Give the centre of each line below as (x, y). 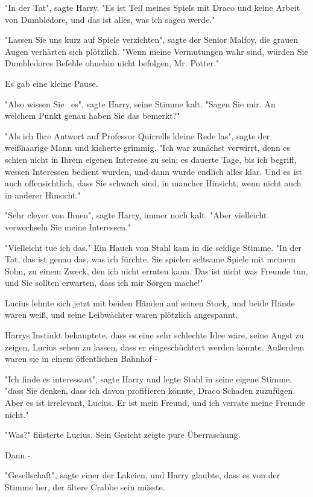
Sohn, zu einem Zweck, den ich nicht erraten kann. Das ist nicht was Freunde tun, (156, 271)
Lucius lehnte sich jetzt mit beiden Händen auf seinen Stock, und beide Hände (150, 302)
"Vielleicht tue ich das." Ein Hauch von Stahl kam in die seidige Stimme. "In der (153, 247)
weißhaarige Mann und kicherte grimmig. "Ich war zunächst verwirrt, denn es (148, 147)
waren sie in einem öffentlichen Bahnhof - (81, 359)
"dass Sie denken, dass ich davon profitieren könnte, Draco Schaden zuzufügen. (150, 391)
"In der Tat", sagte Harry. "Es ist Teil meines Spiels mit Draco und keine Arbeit (153, 7)
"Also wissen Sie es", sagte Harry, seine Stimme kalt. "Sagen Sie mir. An (140, 103)
